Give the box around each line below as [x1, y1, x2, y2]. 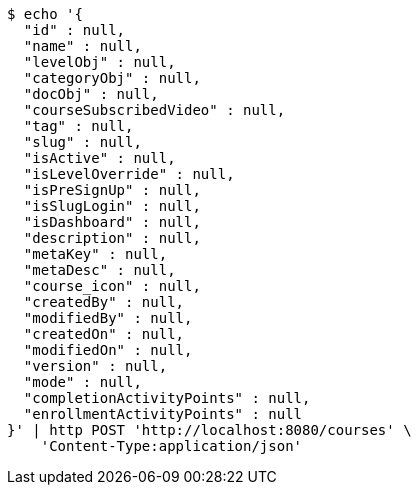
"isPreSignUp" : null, [23, 182, 201, 198]
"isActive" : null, [23, 150, 176, 166]
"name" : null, [23, 38, 142, 54]
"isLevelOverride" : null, [23, 166, 235, 182]
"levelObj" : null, [23, 54, 176, 70]
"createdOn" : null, [23, 326, 185, 342]
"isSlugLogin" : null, [23, 198, 201, 214]
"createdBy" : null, [23, 294, 185, 310]
